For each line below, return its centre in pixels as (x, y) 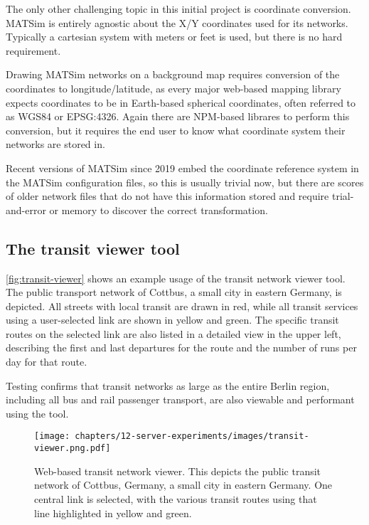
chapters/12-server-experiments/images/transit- (192, 436)
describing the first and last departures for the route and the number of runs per (181, 348)
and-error (26, 210)
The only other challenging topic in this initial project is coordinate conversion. (178, 9)
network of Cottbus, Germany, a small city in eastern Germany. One (183, 485)
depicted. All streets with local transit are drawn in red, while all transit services (182, 306)
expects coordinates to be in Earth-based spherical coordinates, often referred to (181, 102)
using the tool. (37, 413)
